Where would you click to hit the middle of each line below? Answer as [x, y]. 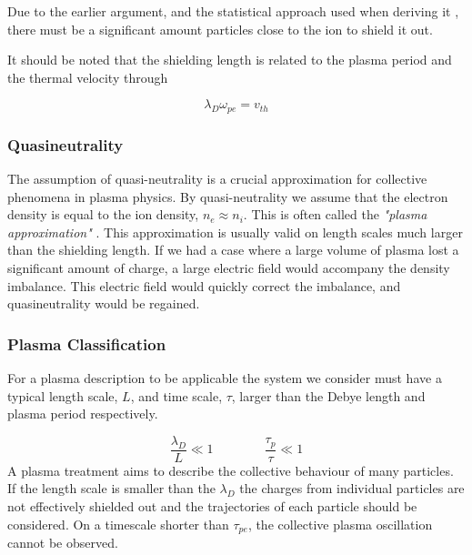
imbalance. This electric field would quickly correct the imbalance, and [204, 285]
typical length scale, [63, 395]
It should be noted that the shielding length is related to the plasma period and [230, 60]
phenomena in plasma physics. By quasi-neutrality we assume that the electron [228, 196]
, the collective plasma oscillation [340, 524]
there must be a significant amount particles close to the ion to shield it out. [220, 29]
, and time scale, [176, 395]
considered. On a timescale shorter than [118, 524]
